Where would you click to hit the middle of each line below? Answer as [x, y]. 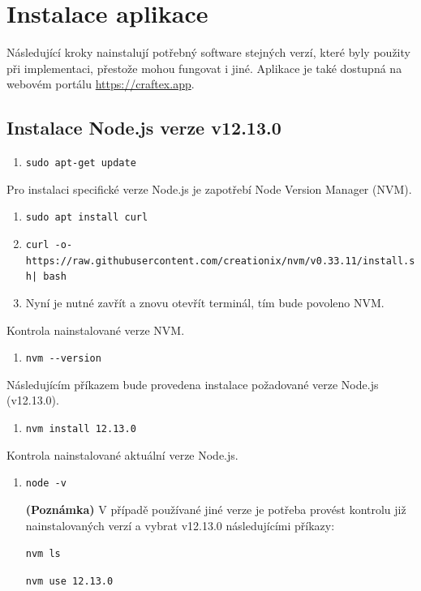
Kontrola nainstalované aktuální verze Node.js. [122, 454]
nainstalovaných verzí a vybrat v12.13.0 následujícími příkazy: [180, 525]
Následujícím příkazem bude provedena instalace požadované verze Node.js [193, 384]
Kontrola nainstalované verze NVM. [96, 330]
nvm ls [43, 554]
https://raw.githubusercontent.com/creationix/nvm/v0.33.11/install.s [220, 261]
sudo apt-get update [81, 163]
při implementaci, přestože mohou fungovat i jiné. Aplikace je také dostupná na [204, 68]
